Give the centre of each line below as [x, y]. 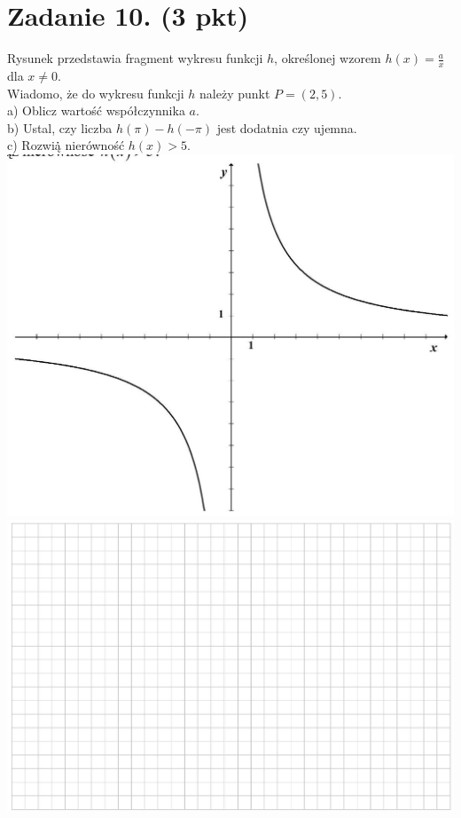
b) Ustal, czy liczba [60, 127]
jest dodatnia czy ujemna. [287, 127]
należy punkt [235, 93]
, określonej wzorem [328, 58]
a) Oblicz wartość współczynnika [96, 110]
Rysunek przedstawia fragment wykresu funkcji [135, 58]
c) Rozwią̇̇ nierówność [66, 145]
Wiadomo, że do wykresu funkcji [96, 93]
